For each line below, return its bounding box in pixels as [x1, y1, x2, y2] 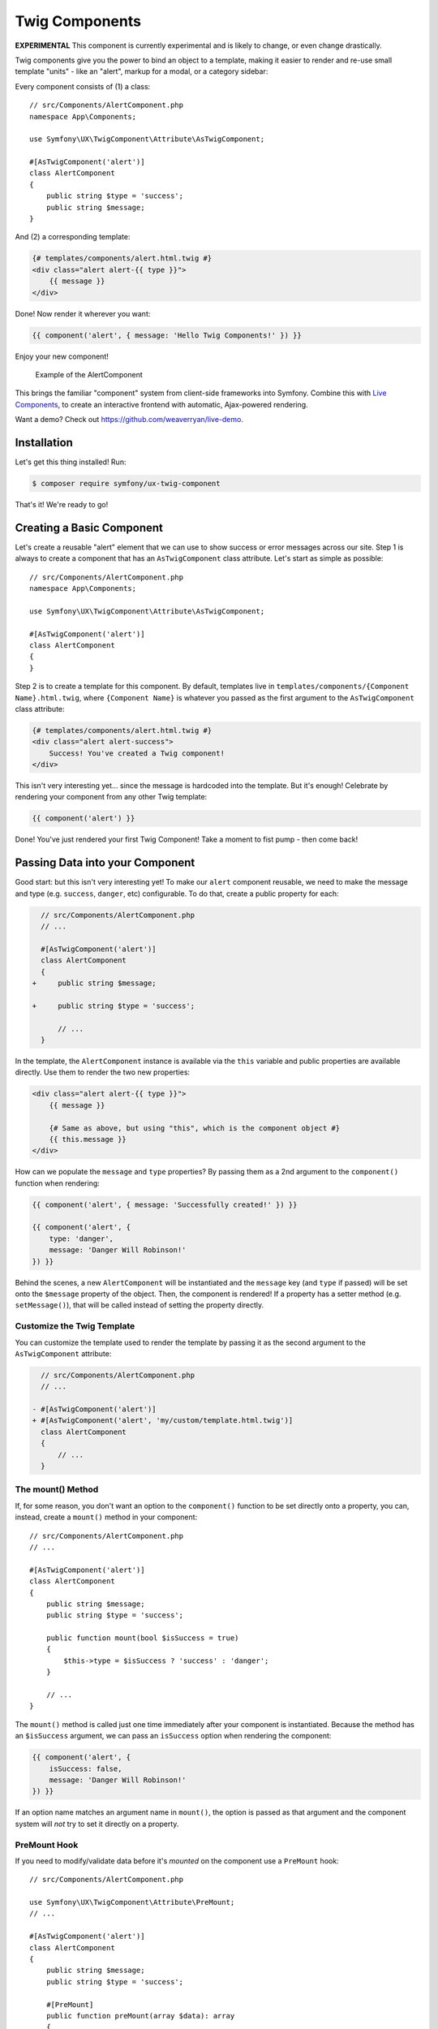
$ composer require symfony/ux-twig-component [32, 479, 221, 488]
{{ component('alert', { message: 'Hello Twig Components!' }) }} [32, 330, 302, 340]
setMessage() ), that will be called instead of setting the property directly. [15, 1300, 264, 1310]
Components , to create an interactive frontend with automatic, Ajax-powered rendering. [15, 399, 308, 409]
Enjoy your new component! [15, 351, 109, 361]
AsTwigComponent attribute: [15, 1348, 112, 1359]
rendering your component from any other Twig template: [15, 792, 208, 802]
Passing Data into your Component [15, 856, 195, 870]
